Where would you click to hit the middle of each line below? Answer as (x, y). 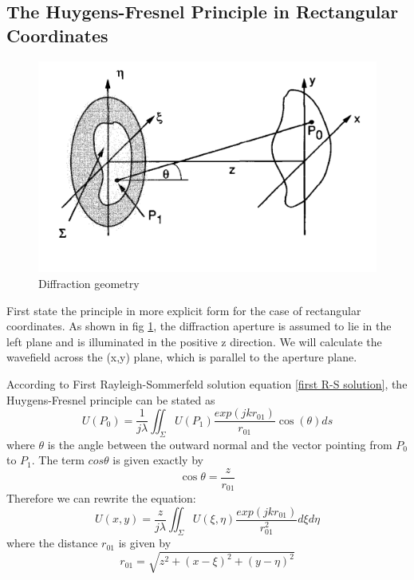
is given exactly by (158, 460)
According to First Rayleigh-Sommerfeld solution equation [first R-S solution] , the (207, 384)
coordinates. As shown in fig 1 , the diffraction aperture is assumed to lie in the (199, 326)
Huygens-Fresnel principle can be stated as (111, 399)
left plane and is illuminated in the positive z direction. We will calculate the (194, 341)
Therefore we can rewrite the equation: (101, 498)
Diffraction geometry (89, 284)
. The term (58, 460)
